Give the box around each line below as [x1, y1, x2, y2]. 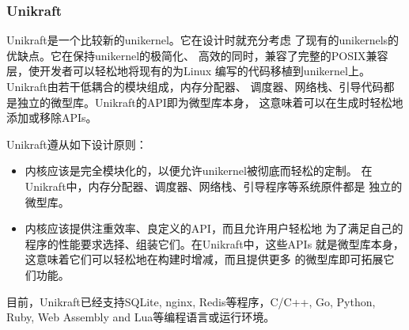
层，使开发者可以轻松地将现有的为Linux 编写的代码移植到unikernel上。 [6, 63, 370, 79]
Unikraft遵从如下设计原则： [6, 135, 147, 152]
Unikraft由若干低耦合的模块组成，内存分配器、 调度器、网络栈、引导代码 [6, 78, 384, 94]
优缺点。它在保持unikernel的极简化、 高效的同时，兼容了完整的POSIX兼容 [6, 47, 388, 63]
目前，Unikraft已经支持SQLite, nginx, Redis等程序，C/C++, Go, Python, [6, 293, 376, 309]
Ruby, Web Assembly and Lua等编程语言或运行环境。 [6, 309, 275, 325]
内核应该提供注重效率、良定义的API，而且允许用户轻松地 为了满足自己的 [25, 220, 403, 237]
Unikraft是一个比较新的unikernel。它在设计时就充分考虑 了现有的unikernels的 [6, 32, 400, 48]
